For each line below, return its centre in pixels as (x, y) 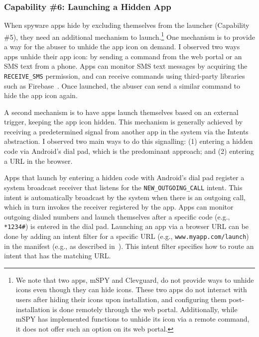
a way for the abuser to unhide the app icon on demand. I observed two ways (122, 47)
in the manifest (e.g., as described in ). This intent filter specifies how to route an (129, 246)
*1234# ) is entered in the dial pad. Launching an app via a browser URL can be (127, 226)
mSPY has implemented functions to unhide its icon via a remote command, (132, 319)
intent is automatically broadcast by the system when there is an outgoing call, (125, 197)
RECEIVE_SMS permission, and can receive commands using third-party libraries (125, 75)
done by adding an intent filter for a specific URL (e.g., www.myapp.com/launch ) (127, 236)
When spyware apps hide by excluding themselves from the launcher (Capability (127, 25)
